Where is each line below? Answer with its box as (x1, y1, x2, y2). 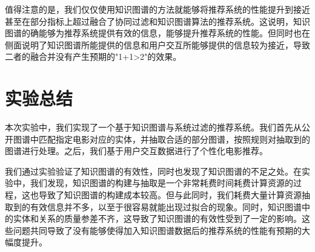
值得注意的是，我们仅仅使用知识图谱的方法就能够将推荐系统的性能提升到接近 (5, 3, 310, 15)
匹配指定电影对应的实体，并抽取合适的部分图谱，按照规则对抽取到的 (38, 132, 310, 145)
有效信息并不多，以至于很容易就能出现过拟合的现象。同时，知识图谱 (30, 200, 302, 213)
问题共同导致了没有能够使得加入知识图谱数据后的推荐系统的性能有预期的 (13, 224, 302, 236)
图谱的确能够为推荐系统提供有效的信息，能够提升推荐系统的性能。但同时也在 (5, 27, 310, 39)
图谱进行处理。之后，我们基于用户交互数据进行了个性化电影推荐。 (5, 144, 268, 157)
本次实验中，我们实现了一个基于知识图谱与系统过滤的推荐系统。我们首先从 (5, 121, 302, 134)
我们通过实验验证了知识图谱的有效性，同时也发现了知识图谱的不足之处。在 (5, 164, 302, 177)
